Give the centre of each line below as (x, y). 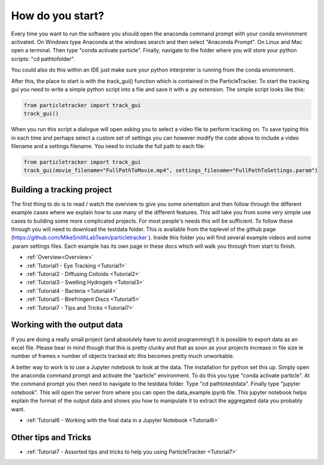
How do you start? (58, 16)
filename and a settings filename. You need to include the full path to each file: (108, 146)
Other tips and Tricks (51, 437)
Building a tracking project (61, 189)
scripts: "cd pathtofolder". (43, 59)
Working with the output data (67, 325)
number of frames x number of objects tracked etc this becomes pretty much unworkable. (123, 356)
